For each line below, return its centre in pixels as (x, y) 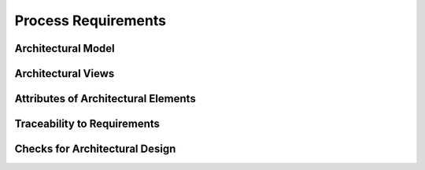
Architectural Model (65, 48)
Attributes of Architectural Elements (105, 99)
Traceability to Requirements (87, 124)
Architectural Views (65, 74)
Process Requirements (91, 20)
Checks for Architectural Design (95, 149)
